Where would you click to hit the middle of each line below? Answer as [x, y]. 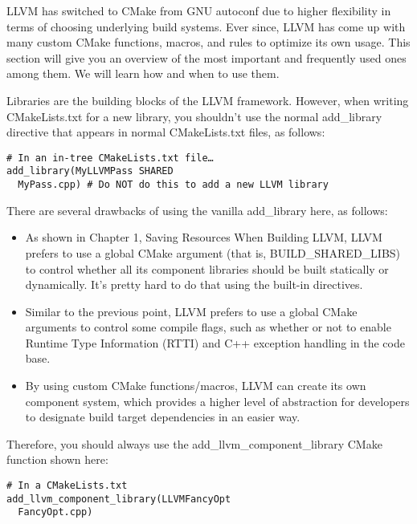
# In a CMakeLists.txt [67, 486]
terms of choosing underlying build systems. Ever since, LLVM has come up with [206, 26]
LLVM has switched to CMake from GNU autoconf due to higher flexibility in [199, 10]
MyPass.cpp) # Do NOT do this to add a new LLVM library [173, 185]
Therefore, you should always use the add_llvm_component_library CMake [194, 443]
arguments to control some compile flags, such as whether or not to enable [208, 327]
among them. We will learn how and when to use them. [143, 73]
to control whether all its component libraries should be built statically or [207, 268]
